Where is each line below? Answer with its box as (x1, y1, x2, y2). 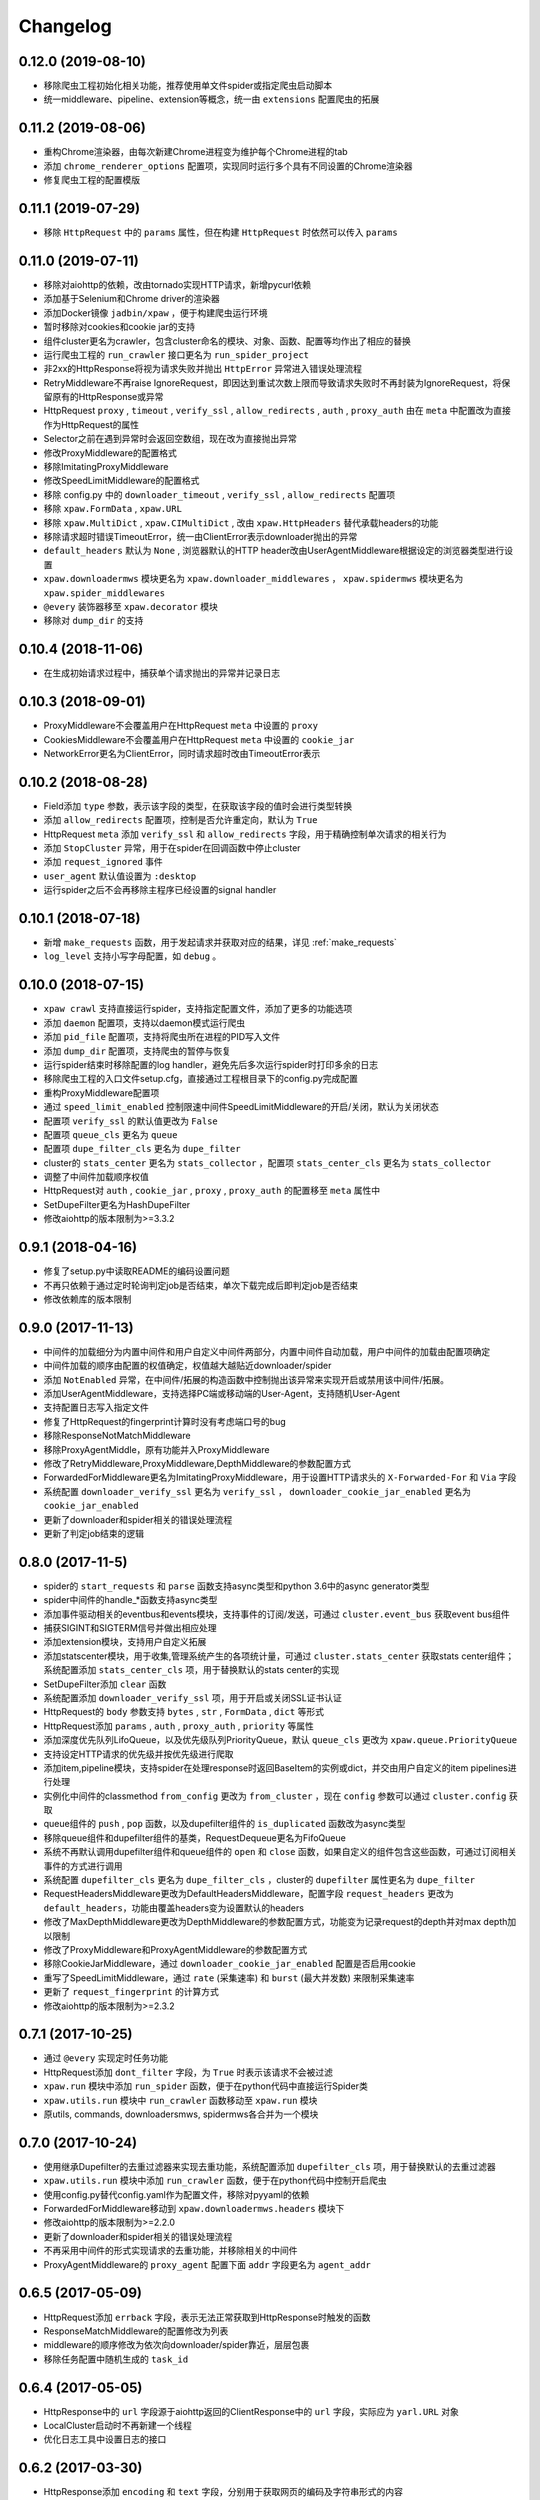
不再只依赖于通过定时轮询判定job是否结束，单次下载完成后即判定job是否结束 (43, 1279, 359, 1291)
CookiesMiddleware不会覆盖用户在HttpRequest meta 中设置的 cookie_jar (43, 733, 355, 745)
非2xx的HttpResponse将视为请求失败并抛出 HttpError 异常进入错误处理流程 (43, 363, 363, 375)
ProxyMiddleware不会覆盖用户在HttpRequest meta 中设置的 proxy (43, 720, 319, 732)
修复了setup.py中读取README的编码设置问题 (43, 1265, 230, 1277)
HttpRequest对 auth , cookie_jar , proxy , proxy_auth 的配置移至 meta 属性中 (43, 1185, 380, 1197)
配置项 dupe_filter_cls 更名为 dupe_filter (43, 1143, 241, 1155)
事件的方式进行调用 (43, 1860, 123, 1872)
